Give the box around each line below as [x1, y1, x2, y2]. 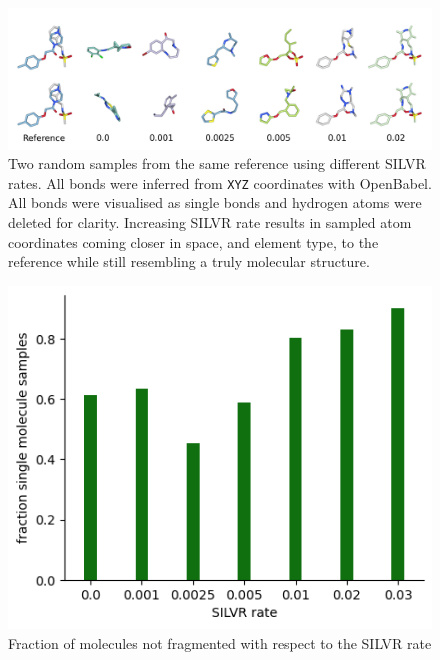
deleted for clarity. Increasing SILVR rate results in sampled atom [8, 212, 412, 233]
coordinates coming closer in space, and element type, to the [8, 231, 379, 252]
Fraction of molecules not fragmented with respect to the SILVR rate [8, 632, 432, 653]
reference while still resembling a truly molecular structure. [8, 251, 370, 272]
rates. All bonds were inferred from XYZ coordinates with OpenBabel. [8, 172, 432, 193]
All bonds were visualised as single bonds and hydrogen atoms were [8, 192, 422, 213]
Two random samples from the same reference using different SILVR [8, 153, 426, 174]
